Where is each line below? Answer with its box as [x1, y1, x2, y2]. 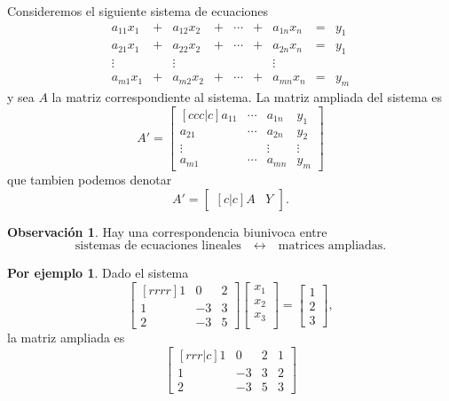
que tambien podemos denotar [7, 170, 172, 189]
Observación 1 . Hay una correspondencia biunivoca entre [7, 222, 327, 240]
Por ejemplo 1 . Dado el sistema [7, 263, 189, 282]
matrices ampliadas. [278, 240, 387, 253]
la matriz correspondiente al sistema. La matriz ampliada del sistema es [51, 88, 443, 106]
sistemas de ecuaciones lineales [75, 240, 241, 253]
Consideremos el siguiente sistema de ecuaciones [7, 2, 269, 20]
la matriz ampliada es [7, 328, 125, 347]
